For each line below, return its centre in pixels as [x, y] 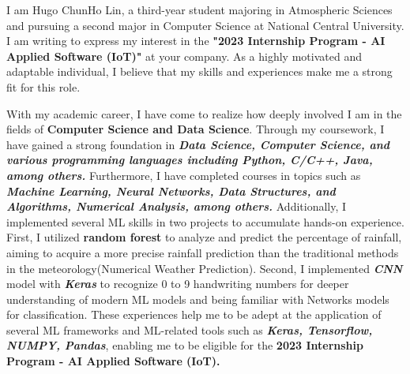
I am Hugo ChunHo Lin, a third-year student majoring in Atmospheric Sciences [199, 9]
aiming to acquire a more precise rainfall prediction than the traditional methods [203, 252]
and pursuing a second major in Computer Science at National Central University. [205, 25]
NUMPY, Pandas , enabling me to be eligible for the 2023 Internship [185, 345]
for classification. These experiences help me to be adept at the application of [194, 314]
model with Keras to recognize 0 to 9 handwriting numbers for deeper [178, 284]
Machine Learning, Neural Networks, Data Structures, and [171, 191]
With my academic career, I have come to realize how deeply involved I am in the [204, 113]
